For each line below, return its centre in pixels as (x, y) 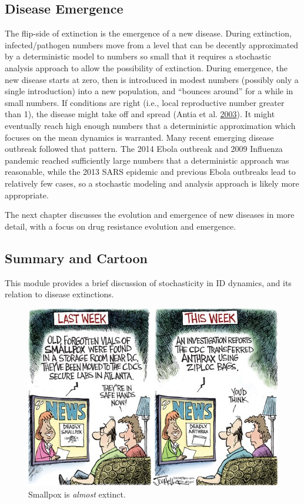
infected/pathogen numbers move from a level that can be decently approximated (152, 44)
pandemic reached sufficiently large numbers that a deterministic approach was (147, 160)
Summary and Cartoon (76, 258)
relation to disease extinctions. (59, 294)
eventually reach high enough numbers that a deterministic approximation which (150, 125)
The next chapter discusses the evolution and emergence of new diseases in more (150, 215)
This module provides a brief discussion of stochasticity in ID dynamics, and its (148, 282)
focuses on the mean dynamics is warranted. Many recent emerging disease (139, 137)
